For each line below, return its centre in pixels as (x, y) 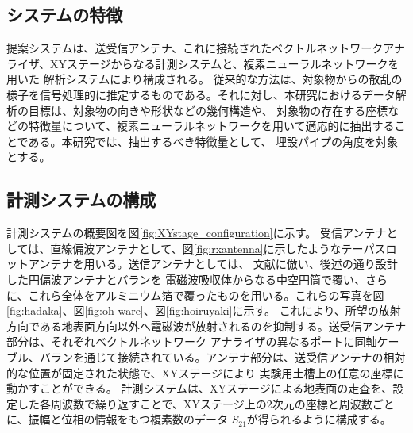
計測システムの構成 (81, 199)
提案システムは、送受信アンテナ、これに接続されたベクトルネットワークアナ (206, 48)
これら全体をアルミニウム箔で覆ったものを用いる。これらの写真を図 (206, 295)
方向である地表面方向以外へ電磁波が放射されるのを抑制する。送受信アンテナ (206, 326)
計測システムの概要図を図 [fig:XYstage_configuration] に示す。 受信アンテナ (197, 233)
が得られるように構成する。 (319, 419)
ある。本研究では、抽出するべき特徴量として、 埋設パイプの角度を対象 (213, 141)
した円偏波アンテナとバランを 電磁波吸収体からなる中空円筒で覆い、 (186, 279)
